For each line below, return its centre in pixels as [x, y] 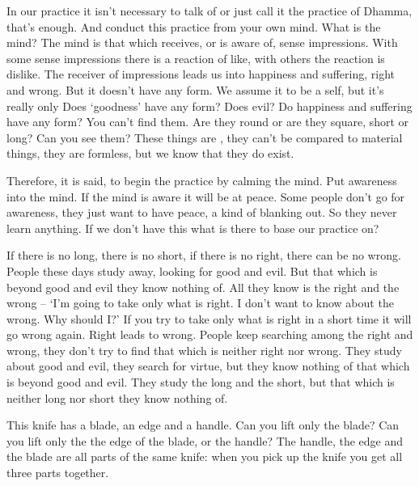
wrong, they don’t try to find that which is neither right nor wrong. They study [204, 350]
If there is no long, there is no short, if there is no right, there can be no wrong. [204, 255]
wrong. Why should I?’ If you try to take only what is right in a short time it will [209, 318]
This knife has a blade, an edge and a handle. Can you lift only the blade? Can [203, 425]
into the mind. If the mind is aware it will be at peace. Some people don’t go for [206, 196]
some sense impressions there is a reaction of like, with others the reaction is [196, 58]
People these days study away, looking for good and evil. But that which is [192, 270]
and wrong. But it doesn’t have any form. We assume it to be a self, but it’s [195, 89]
